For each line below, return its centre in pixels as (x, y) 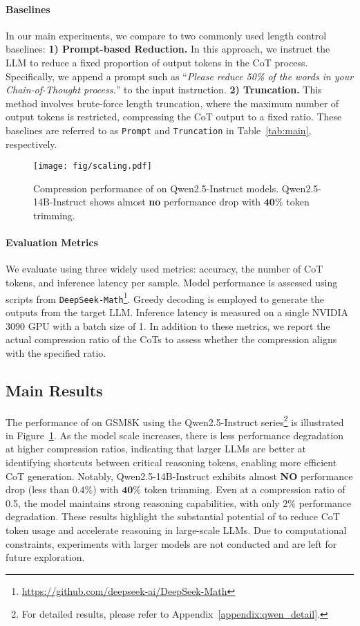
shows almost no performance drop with (175, 202)
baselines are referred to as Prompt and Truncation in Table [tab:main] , (159, 130)
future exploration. (45, 557)
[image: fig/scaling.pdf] (93, 166)
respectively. (31, 144)
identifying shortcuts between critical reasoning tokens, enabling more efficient (171, 462)
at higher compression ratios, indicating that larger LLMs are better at (156, 449)
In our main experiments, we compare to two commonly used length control (166, 35)
